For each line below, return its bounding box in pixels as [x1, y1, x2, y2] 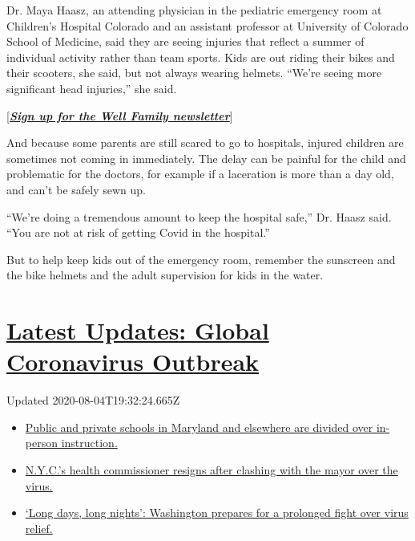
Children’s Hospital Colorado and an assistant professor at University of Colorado [6, 17, 409, 34]
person [25, 434, 58, 451]
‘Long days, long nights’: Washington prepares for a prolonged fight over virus [25, 504, 409, 521]
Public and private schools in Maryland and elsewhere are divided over [25, 418, 373, 435]
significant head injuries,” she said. [6, 79, 177, 96]
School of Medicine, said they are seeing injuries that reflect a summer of [6, 33, 365, 50]
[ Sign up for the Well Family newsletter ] [6, 107, 233, 124]
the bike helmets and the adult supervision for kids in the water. [6, 266, 324, 283]
